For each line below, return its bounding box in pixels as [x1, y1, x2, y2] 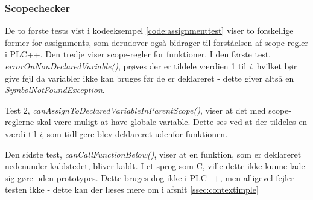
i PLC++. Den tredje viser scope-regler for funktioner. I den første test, [5, 48, 271, 60]
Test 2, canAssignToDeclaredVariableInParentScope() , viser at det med [5, 103, 266, 116]
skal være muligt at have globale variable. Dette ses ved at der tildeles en [36, 115, 308, 128]
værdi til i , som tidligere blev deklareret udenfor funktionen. [5, 127, 228, 140]
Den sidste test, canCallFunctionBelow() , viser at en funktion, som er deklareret [5, 147, 302, 160]
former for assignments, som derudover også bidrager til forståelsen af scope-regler [5, 36, 309, 48]
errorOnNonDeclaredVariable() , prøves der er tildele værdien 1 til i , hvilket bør [5, 60, 297, 72]
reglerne [5, 115, 34, 128]
